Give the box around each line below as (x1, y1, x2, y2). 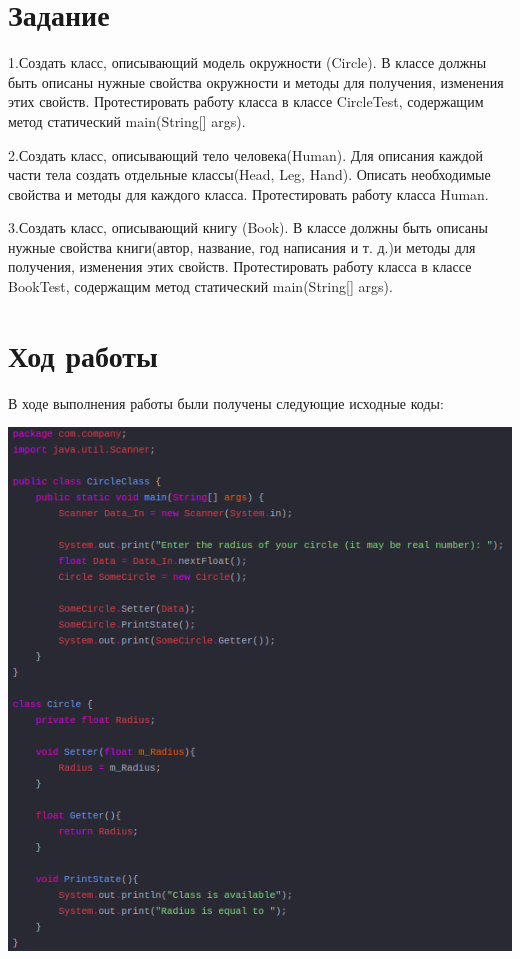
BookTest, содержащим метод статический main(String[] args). (8, 276, 393, 297)
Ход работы (8, 334, 158, 375)
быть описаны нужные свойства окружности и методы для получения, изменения (8, 71, 504, 92)
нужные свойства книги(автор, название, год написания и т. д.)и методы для (8, 236, 476, 257)
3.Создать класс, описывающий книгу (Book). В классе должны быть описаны (8, 217, 488, 238)
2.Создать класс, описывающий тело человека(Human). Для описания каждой (8, 144, 484, 165)
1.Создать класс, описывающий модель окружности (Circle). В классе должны (8, 52, 487, 73)
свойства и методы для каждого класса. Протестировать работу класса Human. (8, 183, 489, 204)
